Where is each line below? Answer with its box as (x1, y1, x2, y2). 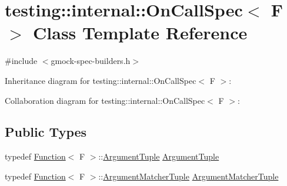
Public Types (5, 123, 87, 141)
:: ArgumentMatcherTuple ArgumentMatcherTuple (98, 170, 279, 182)
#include (5, 55, 38, 67)
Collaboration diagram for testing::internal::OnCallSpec (5, 94, 205, 106)
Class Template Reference (33, 21, 248, 45)
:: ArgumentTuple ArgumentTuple (98, 150, 219, 163)
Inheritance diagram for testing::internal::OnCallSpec (5, 74, 196, 86)
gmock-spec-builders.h (51, 55, 131, 67)
